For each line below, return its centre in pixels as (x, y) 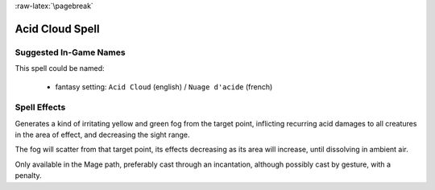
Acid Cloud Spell (57, 29)
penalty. (28, 176)
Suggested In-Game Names (70, 52)
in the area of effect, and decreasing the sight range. (102, 135)
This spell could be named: (60, 68)
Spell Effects (40, 107)
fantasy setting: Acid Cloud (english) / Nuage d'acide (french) (164, 87)
